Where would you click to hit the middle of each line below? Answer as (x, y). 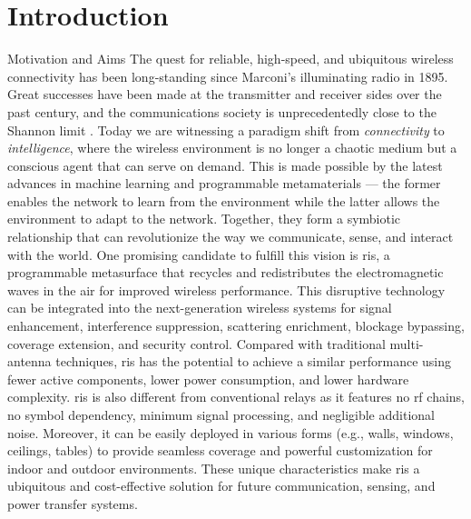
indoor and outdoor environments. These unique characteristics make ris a (214, 468)
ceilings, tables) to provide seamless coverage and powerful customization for (220, 450)
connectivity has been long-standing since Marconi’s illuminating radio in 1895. (228, 76)
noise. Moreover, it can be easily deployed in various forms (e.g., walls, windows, (231, 432)
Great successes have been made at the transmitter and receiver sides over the (225, 94)
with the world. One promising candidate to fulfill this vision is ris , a (199, 254)
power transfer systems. (73, 503)
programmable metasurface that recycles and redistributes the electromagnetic (226, 272)
